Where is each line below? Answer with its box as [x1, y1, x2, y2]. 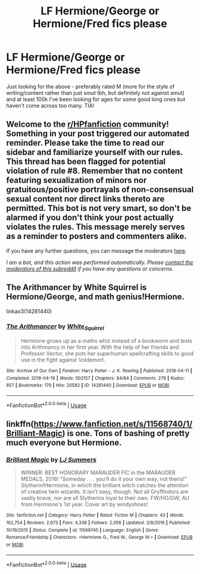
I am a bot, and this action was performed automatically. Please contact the [6, 259, 193, 266]
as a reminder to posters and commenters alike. [6, 231, 187, 241]
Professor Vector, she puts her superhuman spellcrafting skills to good [20, 350, 194, 357]
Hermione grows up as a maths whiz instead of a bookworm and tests [20, 337, 192, 345]
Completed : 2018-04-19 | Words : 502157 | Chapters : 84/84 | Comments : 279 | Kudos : [6, 375, 185, 381]
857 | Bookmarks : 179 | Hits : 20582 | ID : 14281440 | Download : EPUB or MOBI [6, 382, 170, 389]
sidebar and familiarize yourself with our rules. [6, 148, 183, 158]
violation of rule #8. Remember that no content [6, 166, 183, 176]
